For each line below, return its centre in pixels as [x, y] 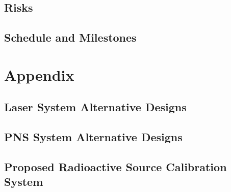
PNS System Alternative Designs [93, 137]
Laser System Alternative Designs [95, 107]
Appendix [39, 74]
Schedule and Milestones [70, 37]
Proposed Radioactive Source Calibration [116, 166]
